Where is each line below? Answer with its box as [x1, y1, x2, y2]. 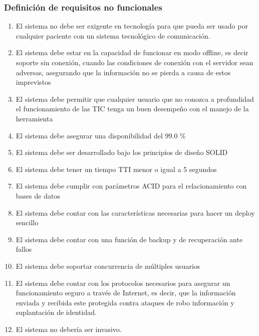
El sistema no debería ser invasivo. [16, 323, 122, 334]
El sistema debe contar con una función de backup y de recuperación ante [16, 234, 243, 244]
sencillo [16, 217, 39, 228]
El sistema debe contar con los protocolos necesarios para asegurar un [16, 277, 230, 288]
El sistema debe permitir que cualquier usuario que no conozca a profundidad [16, 93, 254, 104]
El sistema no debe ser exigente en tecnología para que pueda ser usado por [16, 21, 248, 31]
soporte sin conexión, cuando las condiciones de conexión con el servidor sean [16, 57, 253, 67]
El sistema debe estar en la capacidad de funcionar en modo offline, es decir [16, 47, 248, 58]
